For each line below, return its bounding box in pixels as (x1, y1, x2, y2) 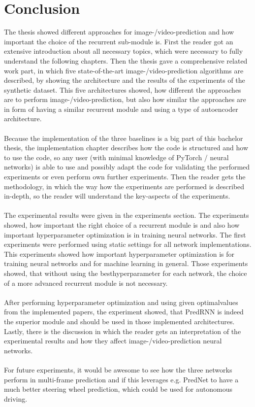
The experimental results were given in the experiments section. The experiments (4, 210, 249, 220)
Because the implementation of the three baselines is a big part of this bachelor (4, 133, 243, 143)
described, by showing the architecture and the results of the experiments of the (4, 75, 245, 85)
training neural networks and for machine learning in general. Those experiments (4, 258, 248, 269)
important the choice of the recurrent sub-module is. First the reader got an (4, 36, 233, 46)
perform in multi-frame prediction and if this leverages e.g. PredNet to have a (4, 374, 239, 384)
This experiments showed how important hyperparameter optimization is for (4, 248, 234, 259)
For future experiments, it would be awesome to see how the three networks (4, 364, 232, 374)
